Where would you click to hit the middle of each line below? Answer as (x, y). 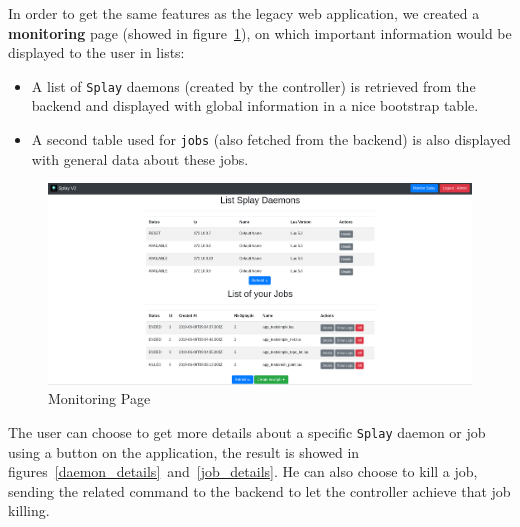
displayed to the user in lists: (96, 52)
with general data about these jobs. (140, 158)
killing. (29, 510)
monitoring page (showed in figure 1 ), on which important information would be (260, 32)
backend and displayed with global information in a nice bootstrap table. (255, 105)
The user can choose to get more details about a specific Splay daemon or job (247, 431)
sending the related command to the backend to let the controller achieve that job (259, 490)
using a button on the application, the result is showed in (184, 451)
